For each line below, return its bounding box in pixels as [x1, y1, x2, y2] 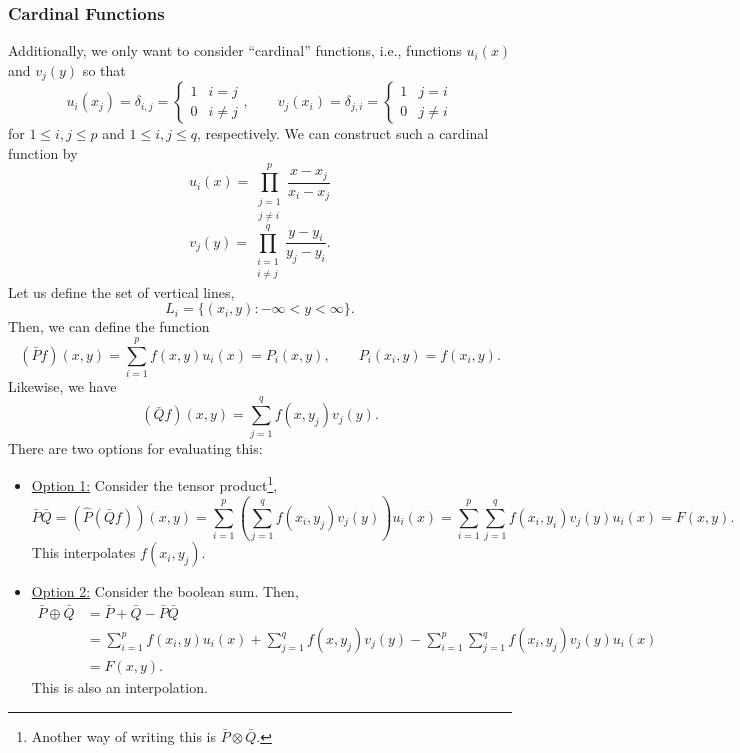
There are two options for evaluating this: [8, 437, 263, 458]
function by [8, 142, 78, 163]
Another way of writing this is [31, 725, 216, 746]
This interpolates [31, 542, 136, 563]
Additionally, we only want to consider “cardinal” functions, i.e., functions [8, 40, 462, 61]
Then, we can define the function [8, 316, 210, 337]
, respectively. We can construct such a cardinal [196, 123, 489, 144]
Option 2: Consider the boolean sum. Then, [31, 581, 299, 602]
